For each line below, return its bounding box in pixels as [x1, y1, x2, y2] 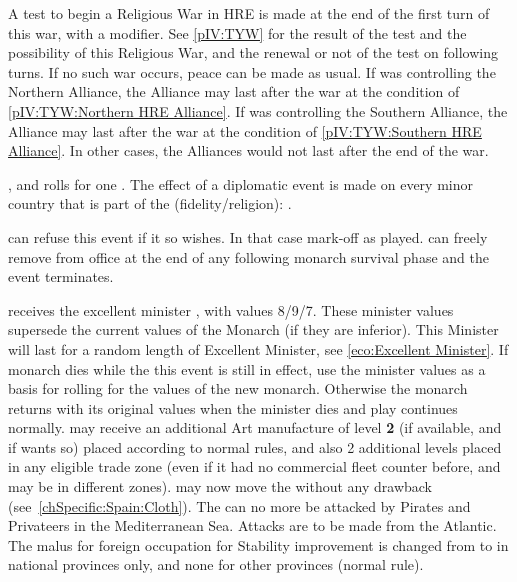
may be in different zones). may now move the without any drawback [8, 476, 433, 497]
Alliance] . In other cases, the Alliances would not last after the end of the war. [8, 140, 489, 161]
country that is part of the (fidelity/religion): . [8, 193, 292, 214]
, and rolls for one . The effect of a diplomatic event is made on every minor [8, 173, 473, 194]
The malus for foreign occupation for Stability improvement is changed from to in [8, 534, 509, 555]
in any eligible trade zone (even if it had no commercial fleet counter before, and [8, 456, 501, 477]
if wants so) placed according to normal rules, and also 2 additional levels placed [8, 436, 502, 457]
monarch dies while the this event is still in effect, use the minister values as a [8, 358, 486, 379]
